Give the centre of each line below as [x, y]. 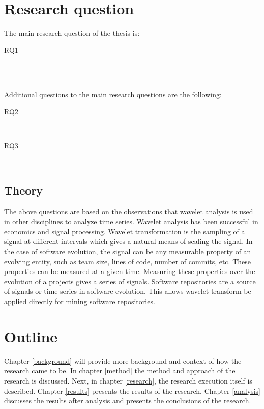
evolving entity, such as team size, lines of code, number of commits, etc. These [127, 261]
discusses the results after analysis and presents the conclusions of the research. [128, 401]
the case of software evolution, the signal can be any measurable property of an [128, 251]
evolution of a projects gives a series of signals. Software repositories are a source [130, 281]
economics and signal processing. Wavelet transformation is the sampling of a [125, 231]
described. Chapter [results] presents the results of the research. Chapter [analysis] [132, 390]
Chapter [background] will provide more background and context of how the [123, 360]
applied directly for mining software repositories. [80, 301]
